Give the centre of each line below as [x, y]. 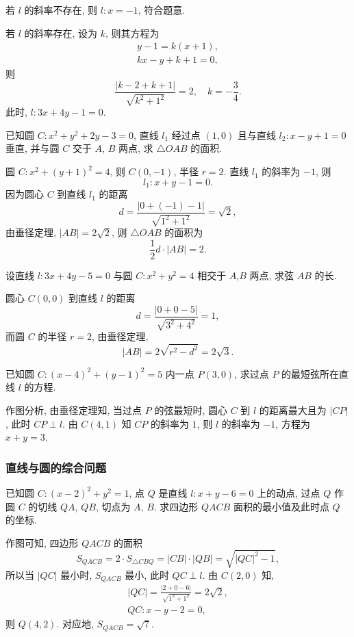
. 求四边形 [176, 506]
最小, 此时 [147, 574]
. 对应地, [75, 624]
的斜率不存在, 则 [61, 10]
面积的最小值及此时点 [281, 506]
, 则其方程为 [132, 32]
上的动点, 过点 [289, 492]
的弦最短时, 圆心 [191, 409]
